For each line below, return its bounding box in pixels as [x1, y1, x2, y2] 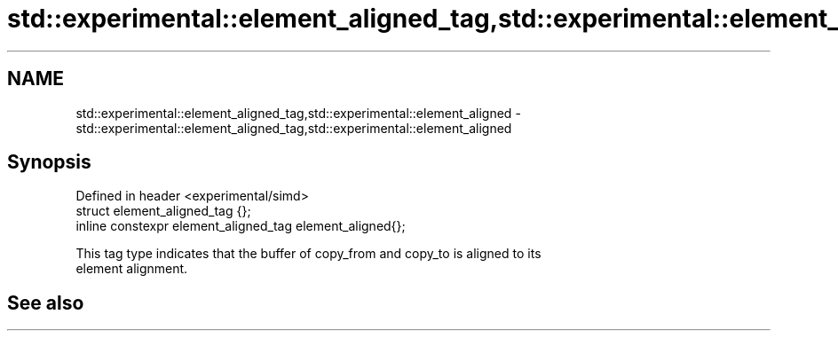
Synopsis [7, 151, 91, 174]
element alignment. [75, 261, 188, 277]
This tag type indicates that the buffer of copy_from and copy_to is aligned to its [75, 246, 542, 262]
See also [7, 291, 84, 314]
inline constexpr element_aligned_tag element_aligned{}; [75, 218, 406, 234]
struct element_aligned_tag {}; [75, 203, 251, 219]
